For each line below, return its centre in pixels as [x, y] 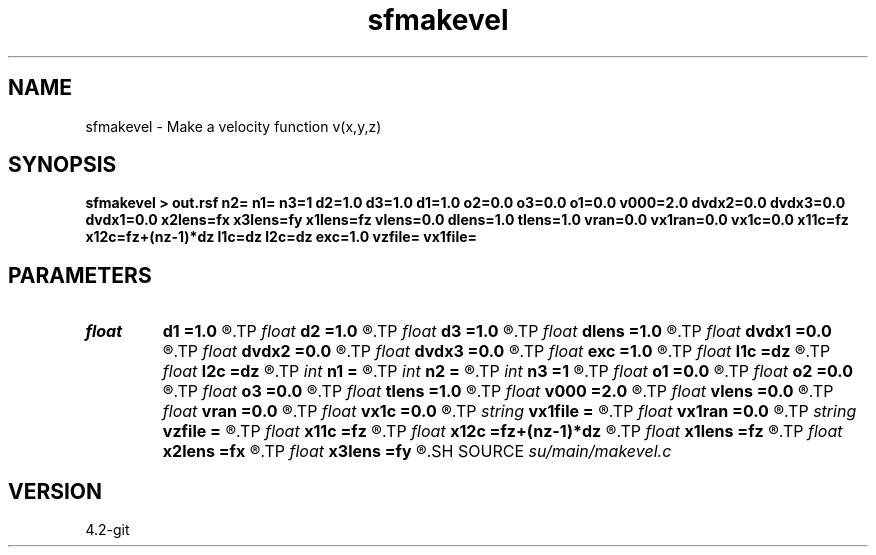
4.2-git [107, 530]
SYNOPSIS [62, 165]
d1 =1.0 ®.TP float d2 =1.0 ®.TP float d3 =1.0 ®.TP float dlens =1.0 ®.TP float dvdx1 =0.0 [497, 331]
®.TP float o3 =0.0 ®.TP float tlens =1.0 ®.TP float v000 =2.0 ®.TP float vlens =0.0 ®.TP [498, 391]
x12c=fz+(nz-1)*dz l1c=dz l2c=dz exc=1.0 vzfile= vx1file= [281, 237]
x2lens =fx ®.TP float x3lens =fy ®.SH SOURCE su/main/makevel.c [417, 451]
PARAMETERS [80, 275]
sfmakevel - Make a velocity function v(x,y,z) [233, 126]
